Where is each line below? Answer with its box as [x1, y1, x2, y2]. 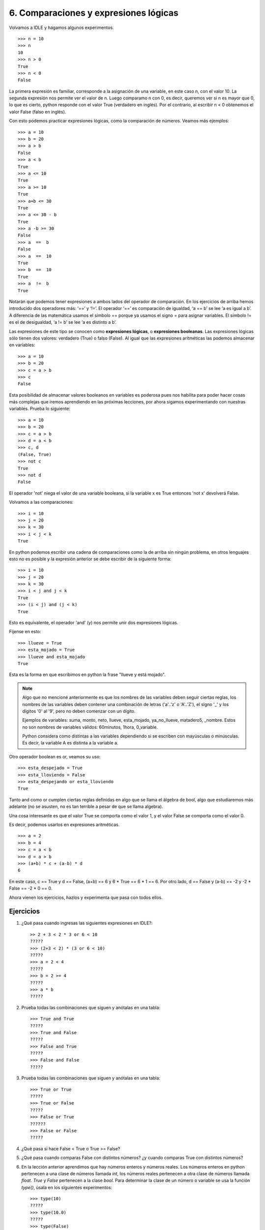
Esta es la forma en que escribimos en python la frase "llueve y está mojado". [9, 672, 166, 677]
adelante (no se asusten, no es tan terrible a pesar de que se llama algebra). [9, 803, 163, 809]
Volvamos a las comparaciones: [9, 499, 74, 505]
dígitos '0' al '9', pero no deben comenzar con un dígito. [22, 708, 136, 714]
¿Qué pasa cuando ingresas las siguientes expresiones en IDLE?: [21, 920, 153, 926]
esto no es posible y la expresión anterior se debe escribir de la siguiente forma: [9, 556, 172, 562]
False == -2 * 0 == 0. [9, 886, 53, 892]
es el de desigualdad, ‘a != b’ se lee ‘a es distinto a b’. [9, 319, 117, 325]
